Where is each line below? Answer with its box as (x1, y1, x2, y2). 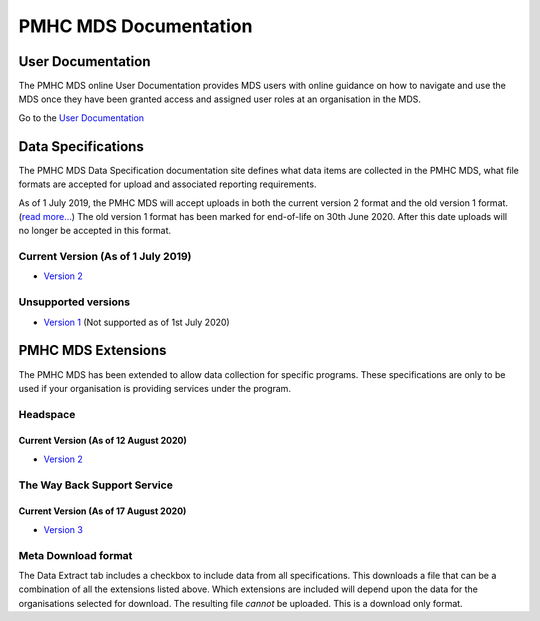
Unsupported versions (18, 295, 130, 309)
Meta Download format (18, 548, 133, 562)
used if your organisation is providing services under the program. (18, 382, 292, 394)
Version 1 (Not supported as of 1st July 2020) (43, 316, 230, 328)
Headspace (18, 407, 76, 421)
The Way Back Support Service (18, 478, 174, 492)
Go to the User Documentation (18, 111, 145, 124)
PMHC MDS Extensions (18, 342, 167, 359)
